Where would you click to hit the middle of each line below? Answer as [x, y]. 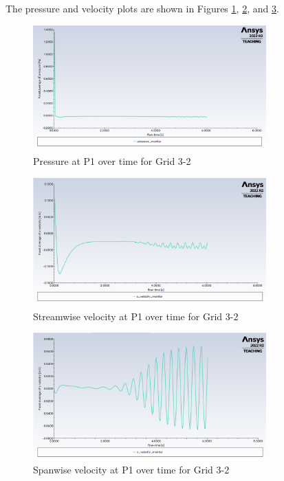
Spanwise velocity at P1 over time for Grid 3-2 [131, 470]
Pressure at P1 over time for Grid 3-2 [112, 161]
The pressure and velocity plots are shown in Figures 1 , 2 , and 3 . [142, 8]
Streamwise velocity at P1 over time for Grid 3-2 [136, 316]
